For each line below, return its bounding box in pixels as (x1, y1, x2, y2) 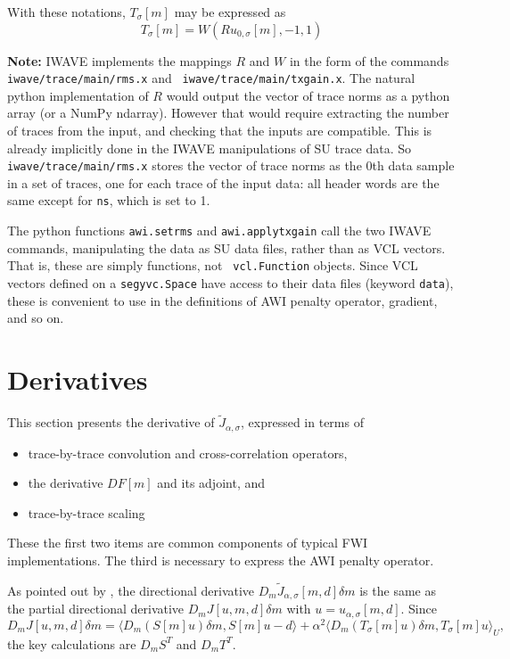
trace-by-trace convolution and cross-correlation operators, (28, 443, 348, 462)
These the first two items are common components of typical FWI (7, 533, 368, 552)
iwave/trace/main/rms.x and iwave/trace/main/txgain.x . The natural (7, 69, 415, 87)
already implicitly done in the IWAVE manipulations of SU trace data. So (7, 138, 412, 157)
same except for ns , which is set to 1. (7, 191, 210, 210)
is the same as (359, 581, 436, 599)
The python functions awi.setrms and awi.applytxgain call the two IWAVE (7, 221, 432, 240)
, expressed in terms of (241, 413, 364, 432)
